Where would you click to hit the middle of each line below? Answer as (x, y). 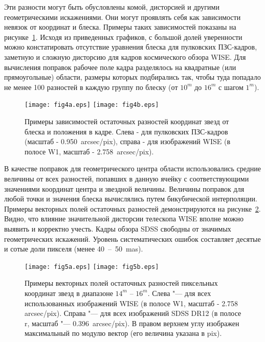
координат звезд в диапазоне (69, 293)
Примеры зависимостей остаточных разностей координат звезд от (127, 121)
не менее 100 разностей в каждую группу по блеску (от (91, 87)
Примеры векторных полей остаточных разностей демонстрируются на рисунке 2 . (132, 208)
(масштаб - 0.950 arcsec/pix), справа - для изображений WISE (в (127, 141)
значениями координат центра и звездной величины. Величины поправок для (124, 188)
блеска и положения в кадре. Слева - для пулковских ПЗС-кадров (126, 131)
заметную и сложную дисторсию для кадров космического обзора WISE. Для (125, 56)
